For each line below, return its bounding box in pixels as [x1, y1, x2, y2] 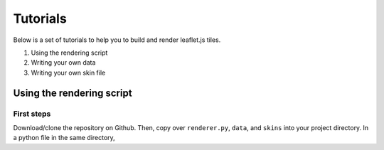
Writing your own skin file [31, 68, 106, 77]
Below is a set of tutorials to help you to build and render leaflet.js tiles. [13, 36, 221, 44]
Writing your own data [31, 58, 96, 67]
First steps [13, 109, 51, 119]
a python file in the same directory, [13, 134, 115, 142]
